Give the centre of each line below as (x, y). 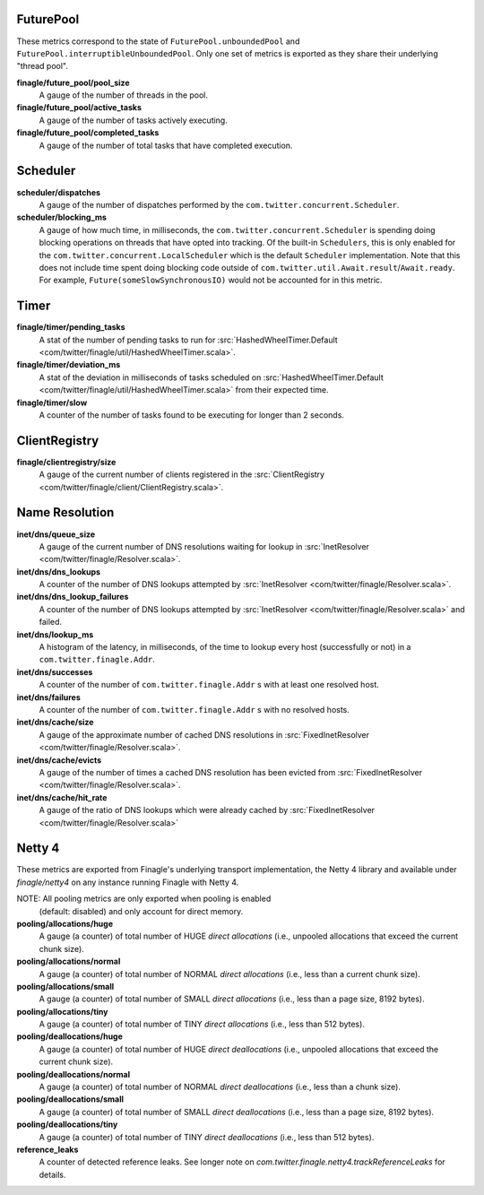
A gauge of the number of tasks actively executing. (133, 120)
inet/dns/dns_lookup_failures (73, 597)
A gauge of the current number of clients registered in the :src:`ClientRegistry (182, 474)
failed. (51, 622)
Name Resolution (65, 512)
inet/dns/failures (48, 697)
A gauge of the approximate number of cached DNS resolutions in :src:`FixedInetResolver (204, 734)
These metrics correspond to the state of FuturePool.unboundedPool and (158, 41)
